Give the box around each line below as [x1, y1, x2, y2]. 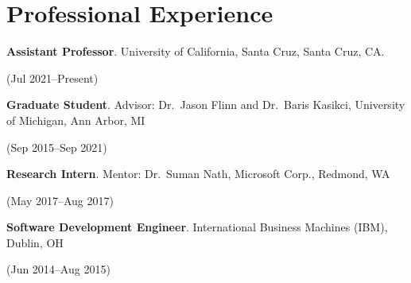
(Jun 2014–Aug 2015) [6, 261, 111, 277]
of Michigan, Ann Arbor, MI [6, 111, 145, 128]
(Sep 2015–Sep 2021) [6, 138, 107, 155]
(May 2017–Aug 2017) [6, 192, 114, 208]
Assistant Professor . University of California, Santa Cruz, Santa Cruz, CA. [6, 43, 385, 60]
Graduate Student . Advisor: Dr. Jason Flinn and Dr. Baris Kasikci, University [6, 96, 405, 113]
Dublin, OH [6, 234, 64, 250]
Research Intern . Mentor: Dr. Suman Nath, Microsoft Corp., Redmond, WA [6, 165, 390, 182]
